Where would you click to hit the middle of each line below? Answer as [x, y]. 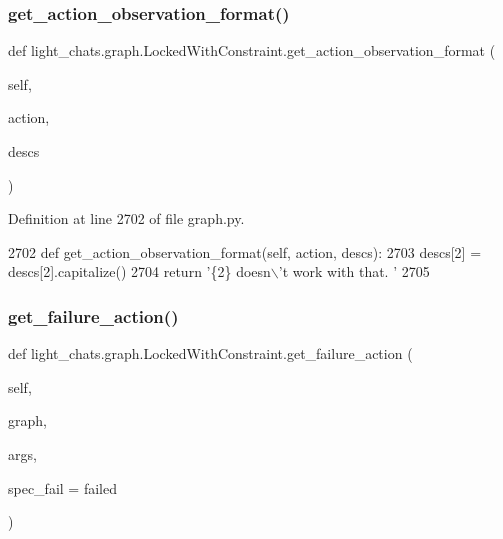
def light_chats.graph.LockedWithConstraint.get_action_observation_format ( [252, 50]
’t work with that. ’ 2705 [354, 271]
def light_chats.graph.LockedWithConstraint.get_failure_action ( [210, 353]
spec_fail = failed [62, 487]
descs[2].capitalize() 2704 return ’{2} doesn [139, 271]
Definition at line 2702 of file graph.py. [126, 218]
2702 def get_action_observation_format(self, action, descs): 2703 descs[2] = [245, 251]
